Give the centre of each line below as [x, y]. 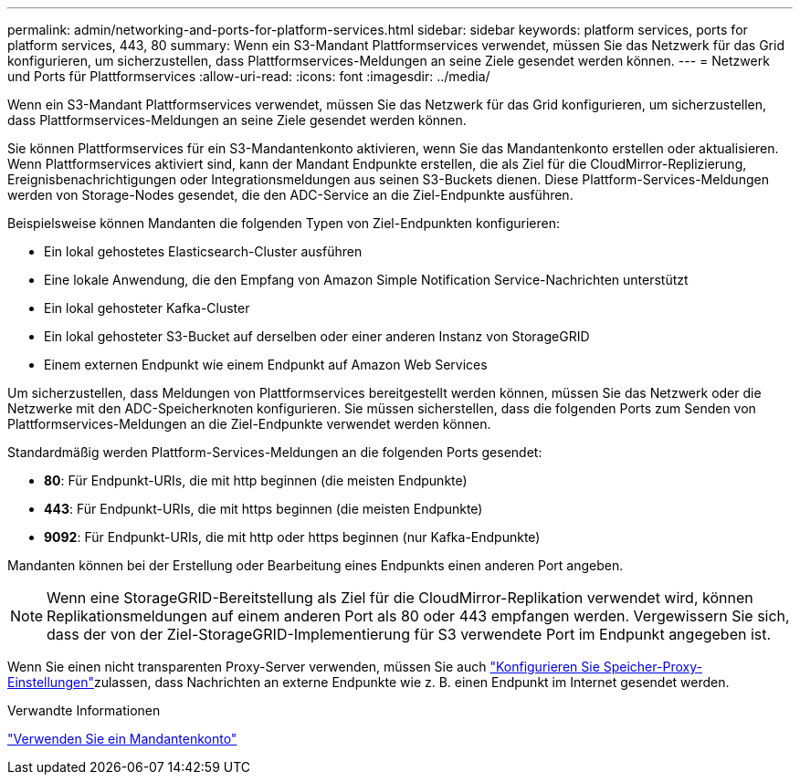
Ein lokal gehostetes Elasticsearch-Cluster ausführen [203, 251]
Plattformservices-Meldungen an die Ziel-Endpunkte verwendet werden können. [249, 424]
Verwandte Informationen [84, 710]
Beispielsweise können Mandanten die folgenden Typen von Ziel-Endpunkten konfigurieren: [284, 223]
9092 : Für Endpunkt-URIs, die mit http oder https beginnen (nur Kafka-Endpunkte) [292, 537]
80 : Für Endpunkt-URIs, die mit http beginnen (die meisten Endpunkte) [256, 480]
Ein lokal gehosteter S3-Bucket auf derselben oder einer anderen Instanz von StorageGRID [317, 336]
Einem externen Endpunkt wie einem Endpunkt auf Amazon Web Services [266, 365]
